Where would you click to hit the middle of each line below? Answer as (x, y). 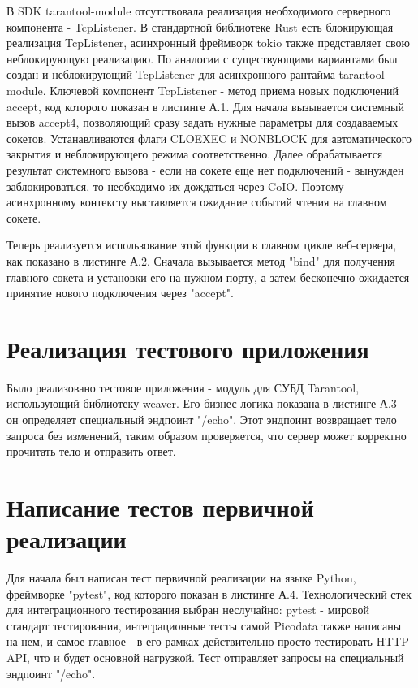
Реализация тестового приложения (188, 348)
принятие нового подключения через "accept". (120, 293)
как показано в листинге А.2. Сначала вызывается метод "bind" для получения (201, 260)
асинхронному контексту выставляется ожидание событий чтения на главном (197, 202)
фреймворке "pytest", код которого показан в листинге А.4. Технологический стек (209, 593)
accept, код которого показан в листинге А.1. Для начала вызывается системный (205, 106)
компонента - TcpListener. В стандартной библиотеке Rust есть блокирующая (200, 26)
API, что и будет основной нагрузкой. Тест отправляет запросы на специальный (205, 658)
